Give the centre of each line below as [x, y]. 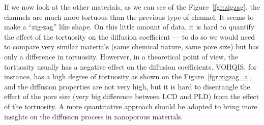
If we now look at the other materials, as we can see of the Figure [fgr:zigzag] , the [132, 7]
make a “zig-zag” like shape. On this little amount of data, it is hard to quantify [129, 27]
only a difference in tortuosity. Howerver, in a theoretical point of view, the [121, 56]
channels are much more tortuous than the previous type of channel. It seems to [129, 17]
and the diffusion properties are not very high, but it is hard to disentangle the [127, 86]
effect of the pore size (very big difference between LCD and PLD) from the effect [132, 96]
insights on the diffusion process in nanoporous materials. [94, 116]
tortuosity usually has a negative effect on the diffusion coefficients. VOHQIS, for [130, 66]
